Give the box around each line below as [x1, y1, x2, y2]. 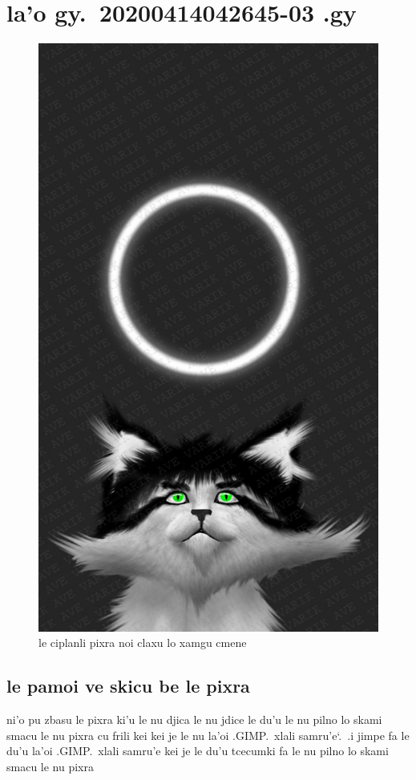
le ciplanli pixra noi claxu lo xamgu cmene [38, 634, 247, 651]
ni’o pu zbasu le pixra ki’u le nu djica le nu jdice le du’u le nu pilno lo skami [6, 710, 382, 727]
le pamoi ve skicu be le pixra [6, 673, 250, 698]
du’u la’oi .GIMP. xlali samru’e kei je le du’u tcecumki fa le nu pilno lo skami [6, 742, 389, 759]
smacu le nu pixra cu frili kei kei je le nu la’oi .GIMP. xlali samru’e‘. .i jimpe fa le [6, 726, 410, 743]
